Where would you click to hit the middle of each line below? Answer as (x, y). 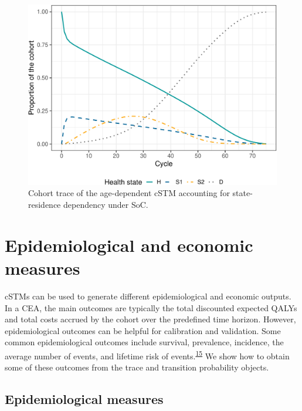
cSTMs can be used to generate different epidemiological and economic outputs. (148, 296)
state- (242, 193)
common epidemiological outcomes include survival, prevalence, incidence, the (144, 342)
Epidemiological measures (84, 399)
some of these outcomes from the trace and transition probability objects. (137, 367)
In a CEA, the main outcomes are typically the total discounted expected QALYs (151, 307)
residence (45, 204)
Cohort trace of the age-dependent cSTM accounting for (129, 193)
